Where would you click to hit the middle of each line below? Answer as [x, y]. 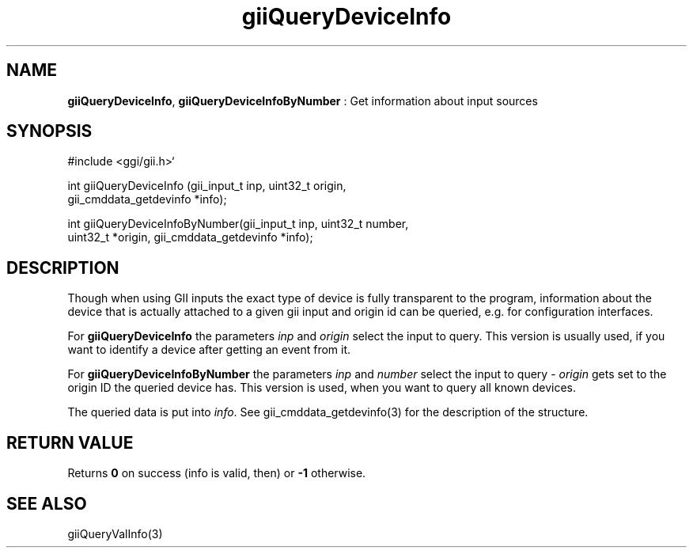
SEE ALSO [47, 503]
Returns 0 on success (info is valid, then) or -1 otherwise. [217, 473]
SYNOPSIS [49, 131]
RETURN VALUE [70, 442]
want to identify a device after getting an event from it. [209, 350]
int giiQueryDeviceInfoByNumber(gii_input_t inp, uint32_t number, [238, 224]
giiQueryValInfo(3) [115, 533]
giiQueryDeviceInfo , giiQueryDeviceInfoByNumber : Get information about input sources [303, 101]
